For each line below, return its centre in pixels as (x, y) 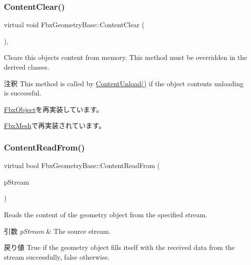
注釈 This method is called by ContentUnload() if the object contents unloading (124, 83)
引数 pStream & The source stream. (57, 231)
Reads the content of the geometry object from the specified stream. (106, 214)
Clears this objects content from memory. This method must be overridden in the (125, 57)
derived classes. (27, 67)
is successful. (23, 93)
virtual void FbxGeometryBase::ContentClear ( (74, 25)
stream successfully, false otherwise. (57, 256)
